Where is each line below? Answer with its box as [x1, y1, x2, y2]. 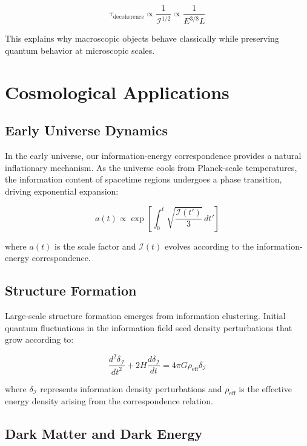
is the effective [239, 382, 292, 395]
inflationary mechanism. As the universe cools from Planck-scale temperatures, [5, 161, 297, 173]
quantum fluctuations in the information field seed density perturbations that [5, 321, 292, 334]
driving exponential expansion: [5, 184, 119, 197]
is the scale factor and [54, 239, 136, 252]
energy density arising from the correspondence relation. [5, 395, 213, 407]
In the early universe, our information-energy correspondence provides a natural [5, 149, 302, 162]
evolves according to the [164, 239, 254, 252]
